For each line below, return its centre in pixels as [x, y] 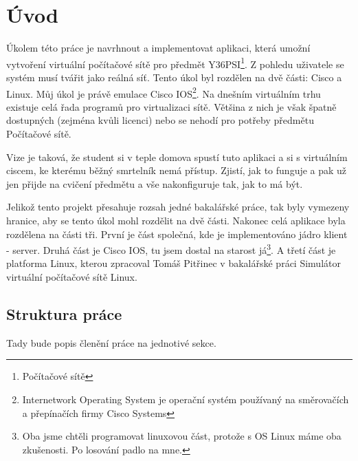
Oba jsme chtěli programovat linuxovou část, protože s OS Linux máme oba [182, 436]
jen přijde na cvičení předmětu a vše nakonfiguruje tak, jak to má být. [155, 183]
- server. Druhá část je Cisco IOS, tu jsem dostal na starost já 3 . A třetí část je [171, 249]
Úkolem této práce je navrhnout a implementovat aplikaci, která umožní [158, 48]
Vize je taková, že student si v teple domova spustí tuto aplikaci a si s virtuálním [177, 157]
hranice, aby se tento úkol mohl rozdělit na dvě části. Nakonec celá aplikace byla [176, 220]
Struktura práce [64, 313]
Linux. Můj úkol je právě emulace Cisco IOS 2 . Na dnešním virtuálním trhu [164, 92]
